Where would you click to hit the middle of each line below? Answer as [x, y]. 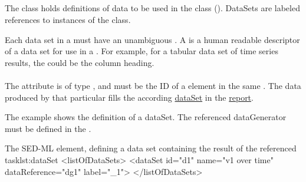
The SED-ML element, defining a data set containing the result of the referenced [151, 148]
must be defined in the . [48, 128]
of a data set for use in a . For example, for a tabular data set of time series [142, 51]
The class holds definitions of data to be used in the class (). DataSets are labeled [152, 8]
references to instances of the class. [68, 19]
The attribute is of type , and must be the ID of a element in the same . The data [153, 85]
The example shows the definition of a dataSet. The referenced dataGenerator [146, 117]
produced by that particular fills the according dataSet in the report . [129, 97]
